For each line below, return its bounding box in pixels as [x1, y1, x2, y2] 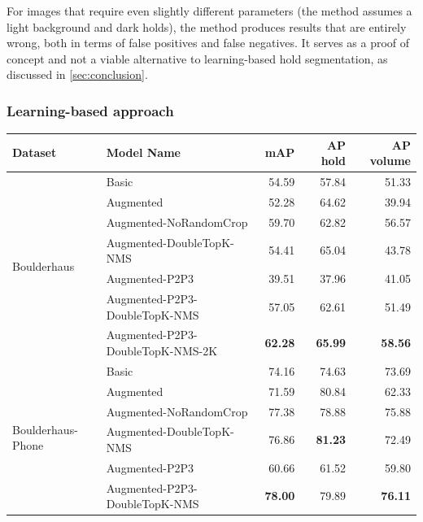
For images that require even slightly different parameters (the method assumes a [7, 2, 412, 19]
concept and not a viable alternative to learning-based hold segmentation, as [7, 50, 388, 67]
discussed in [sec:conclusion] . [7, 66, 148, 83]
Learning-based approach [7, 100, 174, 120]
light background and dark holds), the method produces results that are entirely [7, 18, 407, 35]
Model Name [106, 144, 181, 161]
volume [369, 152, 411, 169]
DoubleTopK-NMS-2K [106, 341, 218, 359]
